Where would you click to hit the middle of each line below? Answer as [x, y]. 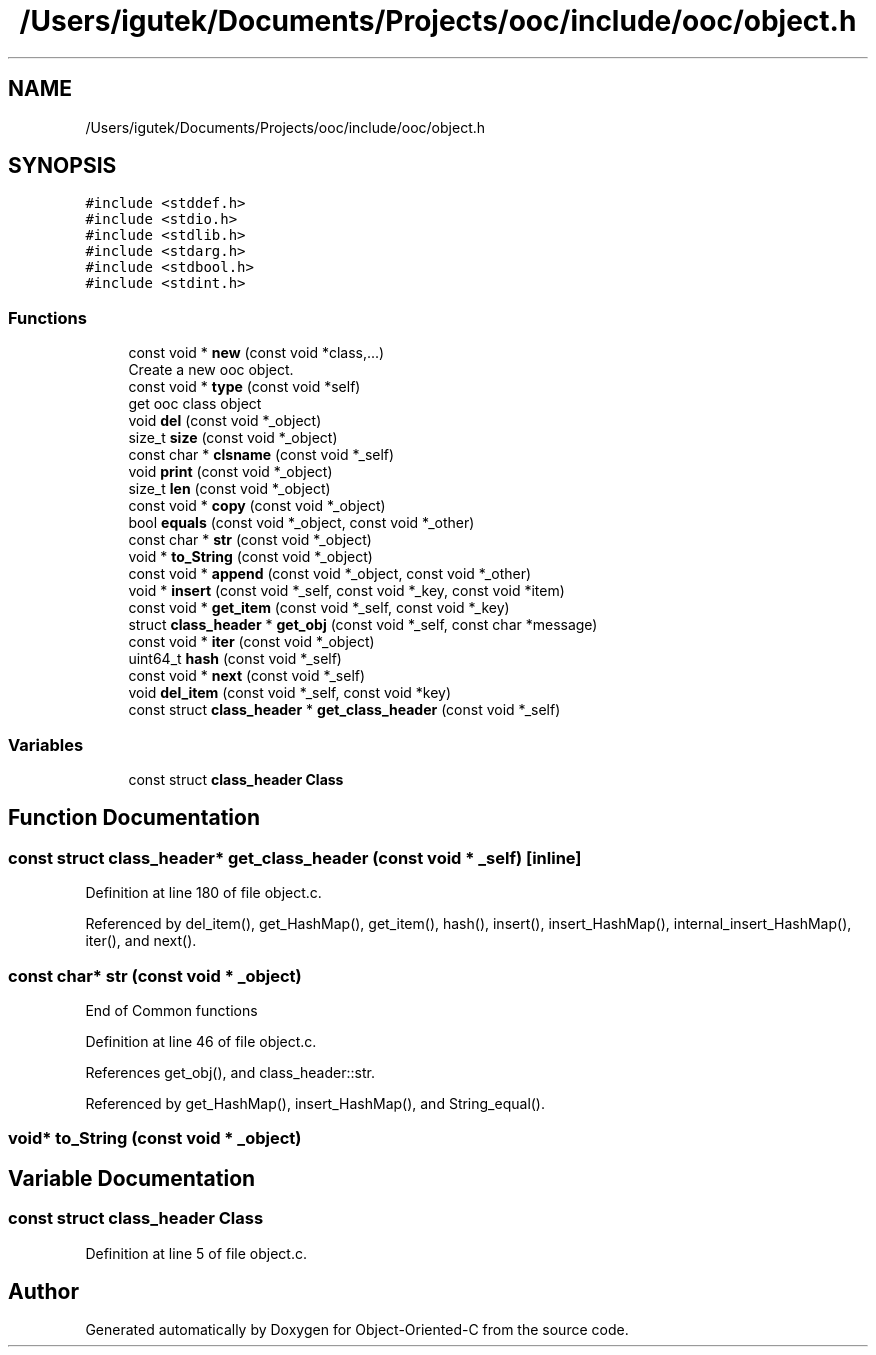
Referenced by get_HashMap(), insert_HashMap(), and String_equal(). [315, 1103]
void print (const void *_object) [230, 472]
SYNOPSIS [62, 166]
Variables [46, 744]
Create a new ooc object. [211, 370]
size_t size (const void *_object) [233, 438]
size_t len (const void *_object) [229, 489]
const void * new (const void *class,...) [256, 353]
